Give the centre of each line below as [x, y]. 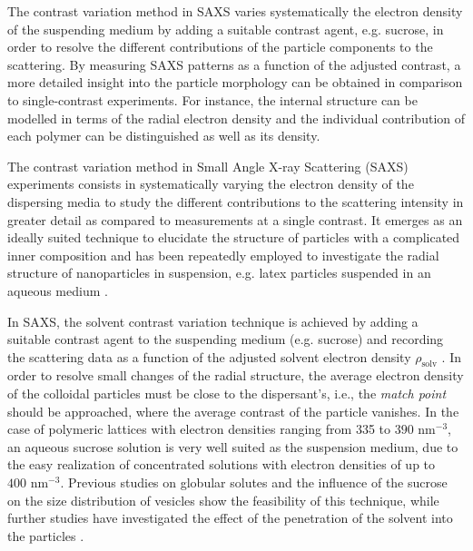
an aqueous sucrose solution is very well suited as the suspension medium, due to [233, 446]
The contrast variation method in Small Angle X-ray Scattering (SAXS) [208, 166]
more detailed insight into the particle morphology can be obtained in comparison [235, 82]
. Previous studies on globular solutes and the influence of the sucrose [254, 482]
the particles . [46, 535]
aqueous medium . [58, 290]
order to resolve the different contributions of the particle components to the [220, 47]
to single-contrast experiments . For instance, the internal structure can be [212, 99]
